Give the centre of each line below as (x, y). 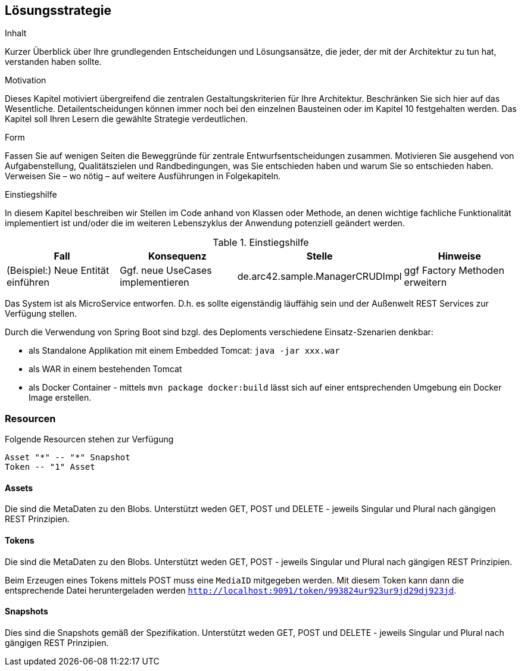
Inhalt (16, 33)
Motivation (26, 80)
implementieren (155, 283)
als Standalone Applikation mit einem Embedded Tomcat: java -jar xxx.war (184, 351)
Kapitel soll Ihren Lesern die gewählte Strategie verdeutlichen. (127, 119)
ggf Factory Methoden (454, 271)
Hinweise (459, 256)
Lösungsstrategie (58, 10)
